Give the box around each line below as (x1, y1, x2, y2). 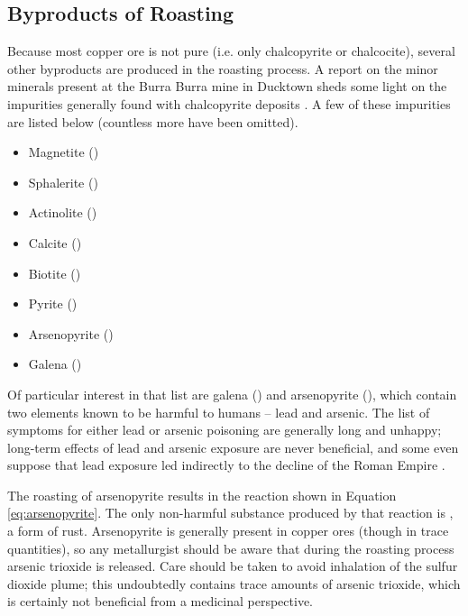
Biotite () (28, 263, 81, 282)
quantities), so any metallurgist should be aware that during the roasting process (7, 538, 454, 557)
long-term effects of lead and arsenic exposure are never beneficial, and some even (7, 437, 459, 456)
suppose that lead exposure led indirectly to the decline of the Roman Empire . (7, 455, 445, 474)
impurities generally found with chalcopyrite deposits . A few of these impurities (7, 94, 451, 113)
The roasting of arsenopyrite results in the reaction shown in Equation (7, 485, 397, 504)
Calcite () (28, 233, 82, 252)
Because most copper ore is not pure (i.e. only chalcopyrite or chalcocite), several (7, 41, 455, 60)
